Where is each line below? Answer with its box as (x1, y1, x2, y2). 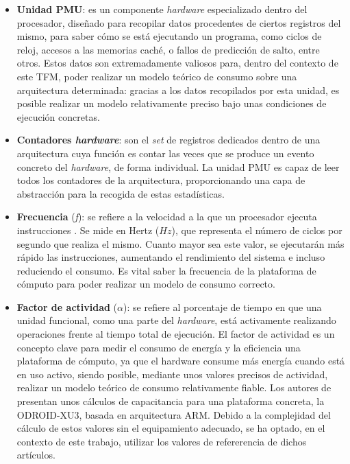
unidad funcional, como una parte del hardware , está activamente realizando (16, 313, 336, 327)
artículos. (16, 448, 55, 462)
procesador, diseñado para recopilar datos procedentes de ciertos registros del (16, 15, 341, 30)
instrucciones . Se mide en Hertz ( (16, 222, 160, 237)
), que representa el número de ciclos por (171, 222, 342, 237)
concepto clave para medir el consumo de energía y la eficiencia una (16, 340, 301, 354)
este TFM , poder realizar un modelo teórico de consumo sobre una (16, 69, 297, 83)
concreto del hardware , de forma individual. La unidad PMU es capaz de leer (16, 159, 340, 174)
